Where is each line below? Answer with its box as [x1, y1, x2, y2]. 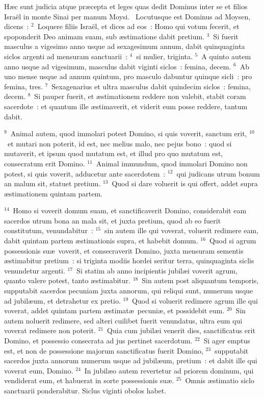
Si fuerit [213, 31, 239, 41]
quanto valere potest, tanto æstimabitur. [4, 275, 130, 286]
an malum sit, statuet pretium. [4, 178, 101, 189]
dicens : [4, 21, 29, 32]
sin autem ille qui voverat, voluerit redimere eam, [104, 225, 259, 236]
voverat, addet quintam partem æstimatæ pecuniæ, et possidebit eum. [4, 305, 225, 316]
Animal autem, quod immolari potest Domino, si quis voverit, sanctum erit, [10, 128, 247, 139]
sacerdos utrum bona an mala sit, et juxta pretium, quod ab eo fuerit [4, 215, 221, 226]
